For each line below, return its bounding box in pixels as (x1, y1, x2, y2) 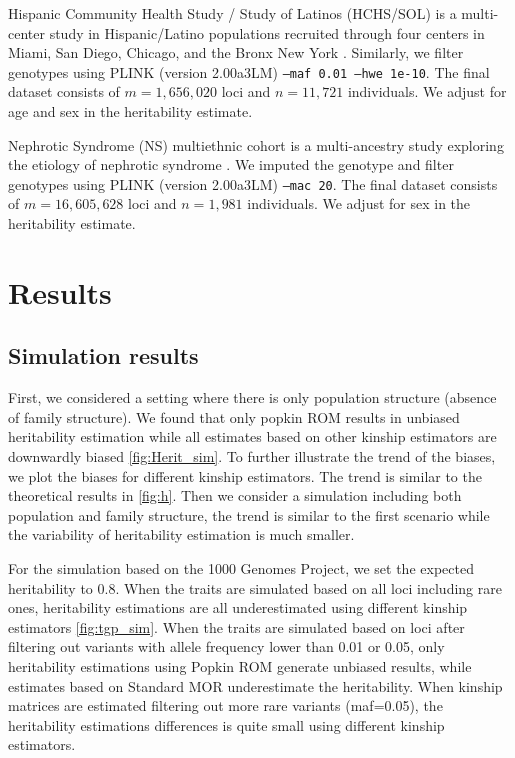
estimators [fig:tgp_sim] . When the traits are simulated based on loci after (8, 616, 465, 637)
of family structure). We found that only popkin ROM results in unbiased (8, 406, 460, 427)
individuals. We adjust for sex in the (247, 193, 471, 214)
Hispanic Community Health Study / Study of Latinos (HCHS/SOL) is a (8, 3, 457, 23)
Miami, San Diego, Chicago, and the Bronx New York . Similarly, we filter (8, 42, 464, 63)
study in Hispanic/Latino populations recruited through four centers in (49, 22, 485, 43)
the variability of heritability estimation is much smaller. (8, 524, 355, 545)
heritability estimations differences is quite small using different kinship (8, 714, 445, 735)
